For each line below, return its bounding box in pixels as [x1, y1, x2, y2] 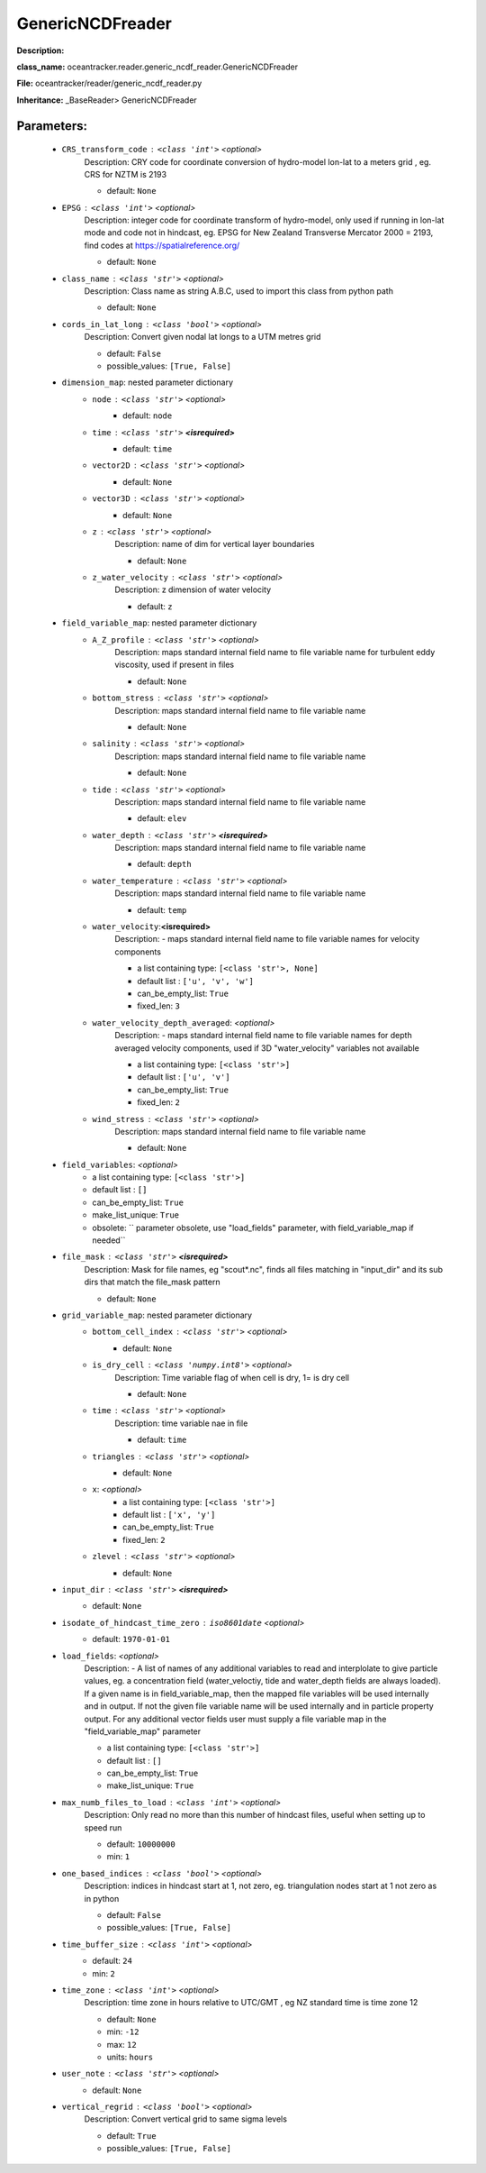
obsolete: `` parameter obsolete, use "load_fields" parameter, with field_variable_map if [92, 1222, 414, 1233]
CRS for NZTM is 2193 [84, 169, 166, 179]
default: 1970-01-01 [92, 1634, 171, 1645]
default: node [122, 410, 173, 421]
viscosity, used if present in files [114, 659, 234, 671]
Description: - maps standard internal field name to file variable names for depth [114, 1030, 413, 1041]
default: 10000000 [106, 1839, 175, 1849]
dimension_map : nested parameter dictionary [61, 377, 234, 388]
